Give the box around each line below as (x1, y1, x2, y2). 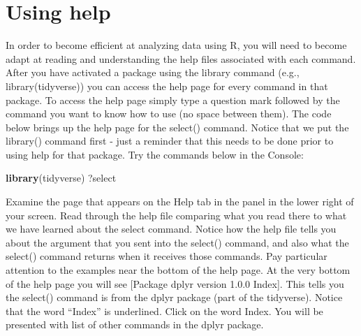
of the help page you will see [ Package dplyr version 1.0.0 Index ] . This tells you (6, 276, 344, 291)
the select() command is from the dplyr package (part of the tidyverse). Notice (6, 290, 343, 305)
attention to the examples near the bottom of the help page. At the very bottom (6, 263, 351, 277)
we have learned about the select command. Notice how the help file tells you (6, 221, 337, 236)
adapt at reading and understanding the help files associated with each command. (6, 51, 356, 66)
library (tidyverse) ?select (6, 170, 117, 185)
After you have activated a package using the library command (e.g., (6, 65, 300, 80)
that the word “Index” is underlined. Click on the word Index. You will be (6, 303, 323, 318)
